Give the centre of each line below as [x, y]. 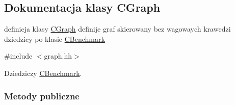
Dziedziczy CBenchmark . [43, 73]
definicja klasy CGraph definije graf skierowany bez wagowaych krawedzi [118, 29]
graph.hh [58, 56]
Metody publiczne [42, 96]
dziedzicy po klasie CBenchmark [55, 38]
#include [18, 56]
